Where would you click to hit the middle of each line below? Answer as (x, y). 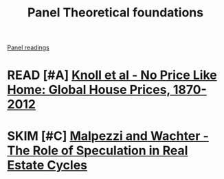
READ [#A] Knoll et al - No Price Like (112, 75)
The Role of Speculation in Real (98, 151)
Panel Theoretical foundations (115, 13)
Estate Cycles (47, 165)
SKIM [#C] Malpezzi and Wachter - (108, 136)
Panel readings (28, 48)
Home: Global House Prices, (89, 90)
